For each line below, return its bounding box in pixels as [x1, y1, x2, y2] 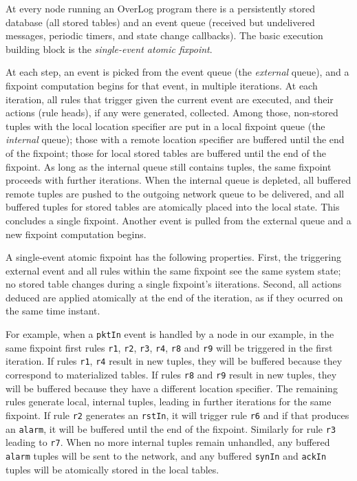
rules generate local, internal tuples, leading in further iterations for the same [6, 394, 332, 409]
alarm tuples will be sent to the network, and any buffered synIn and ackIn [6, 448, 327, 462]
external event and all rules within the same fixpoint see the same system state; [6, 263, 341, 277]
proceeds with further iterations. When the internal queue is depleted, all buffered [6, 173, 351, 187]
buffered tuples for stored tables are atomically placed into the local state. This [6, 200, 340, 214]
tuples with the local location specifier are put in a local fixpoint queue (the [6, 118, 325, 133]
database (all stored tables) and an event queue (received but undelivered [6, 14, 315, 29]
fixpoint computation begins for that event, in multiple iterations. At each [6, 78, 318, 92]
